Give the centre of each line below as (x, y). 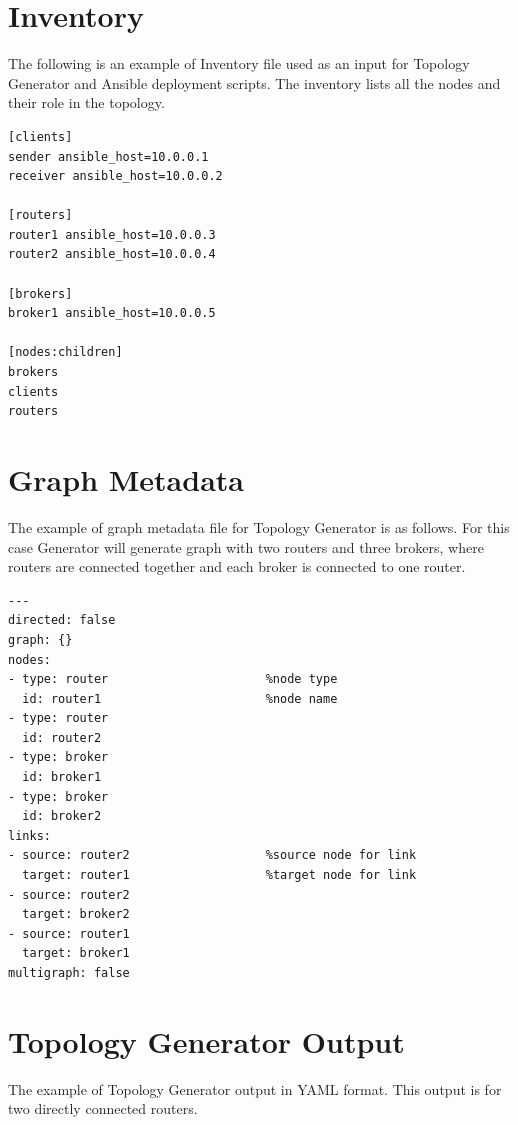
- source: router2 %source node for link (212, 855)
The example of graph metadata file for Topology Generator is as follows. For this (259, 526)
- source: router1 (69, 933)
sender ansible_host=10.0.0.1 (108, 156)
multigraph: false (69, 973)
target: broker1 (76, 953)
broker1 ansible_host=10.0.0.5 (112, 313)
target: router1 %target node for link (219, 875)
